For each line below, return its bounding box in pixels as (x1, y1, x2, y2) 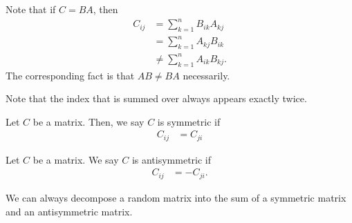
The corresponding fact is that (6, 68, 135, 82)
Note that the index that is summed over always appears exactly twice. (6, 91, 307, 106)
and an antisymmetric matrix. (6, 204, 133, 218)
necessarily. (183, 68, 230, 82)
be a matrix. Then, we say (33, 114, 145, 128)
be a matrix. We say (33, 152, 119, 166)
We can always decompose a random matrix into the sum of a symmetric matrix (6, 190, 346, 204)
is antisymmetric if (131, 152, 212, 166)
